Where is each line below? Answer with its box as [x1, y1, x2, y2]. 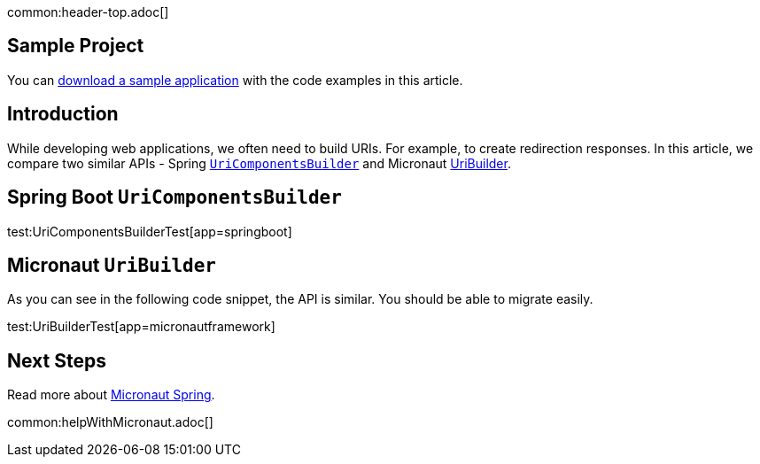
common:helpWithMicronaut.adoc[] [7, 414, 213, 430]
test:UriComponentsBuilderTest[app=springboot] [7, 223, 292, 239]
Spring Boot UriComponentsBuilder [7, 186, 342, 209]
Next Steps [7, 349, 106, 372]
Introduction [7, 103, 119, 126]
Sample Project [7, 35, 144, 58]
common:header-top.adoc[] [7, 4, 169, 19]
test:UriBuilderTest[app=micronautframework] [7, 319, 275, 335]
